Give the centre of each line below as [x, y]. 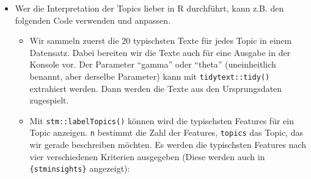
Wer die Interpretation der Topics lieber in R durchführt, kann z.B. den [149, 8]
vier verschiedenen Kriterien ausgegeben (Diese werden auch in [147, 156]
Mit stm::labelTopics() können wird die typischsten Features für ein [162, 120]
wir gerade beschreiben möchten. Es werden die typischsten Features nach [168, 145]
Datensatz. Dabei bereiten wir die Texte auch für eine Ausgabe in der [160, 52]
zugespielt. [49, 100]
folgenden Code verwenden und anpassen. [93, 20]
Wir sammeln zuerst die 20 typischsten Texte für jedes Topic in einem [161, 40]
